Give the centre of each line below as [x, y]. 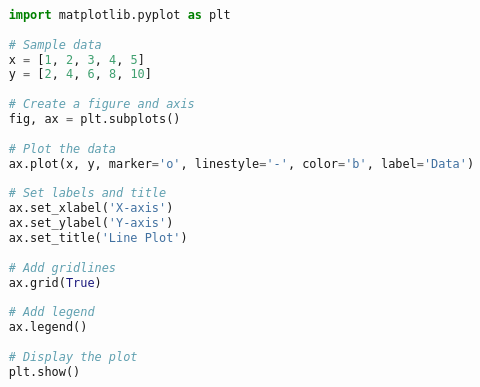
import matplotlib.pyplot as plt [119, 14]
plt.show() [44, 371]
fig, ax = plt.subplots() [94, 119]
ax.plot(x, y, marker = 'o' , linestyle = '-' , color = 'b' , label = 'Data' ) [241, 163]
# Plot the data [62, 148]
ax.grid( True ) [55, 282]
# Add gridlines [62, 267]
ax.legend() [48, 327]
